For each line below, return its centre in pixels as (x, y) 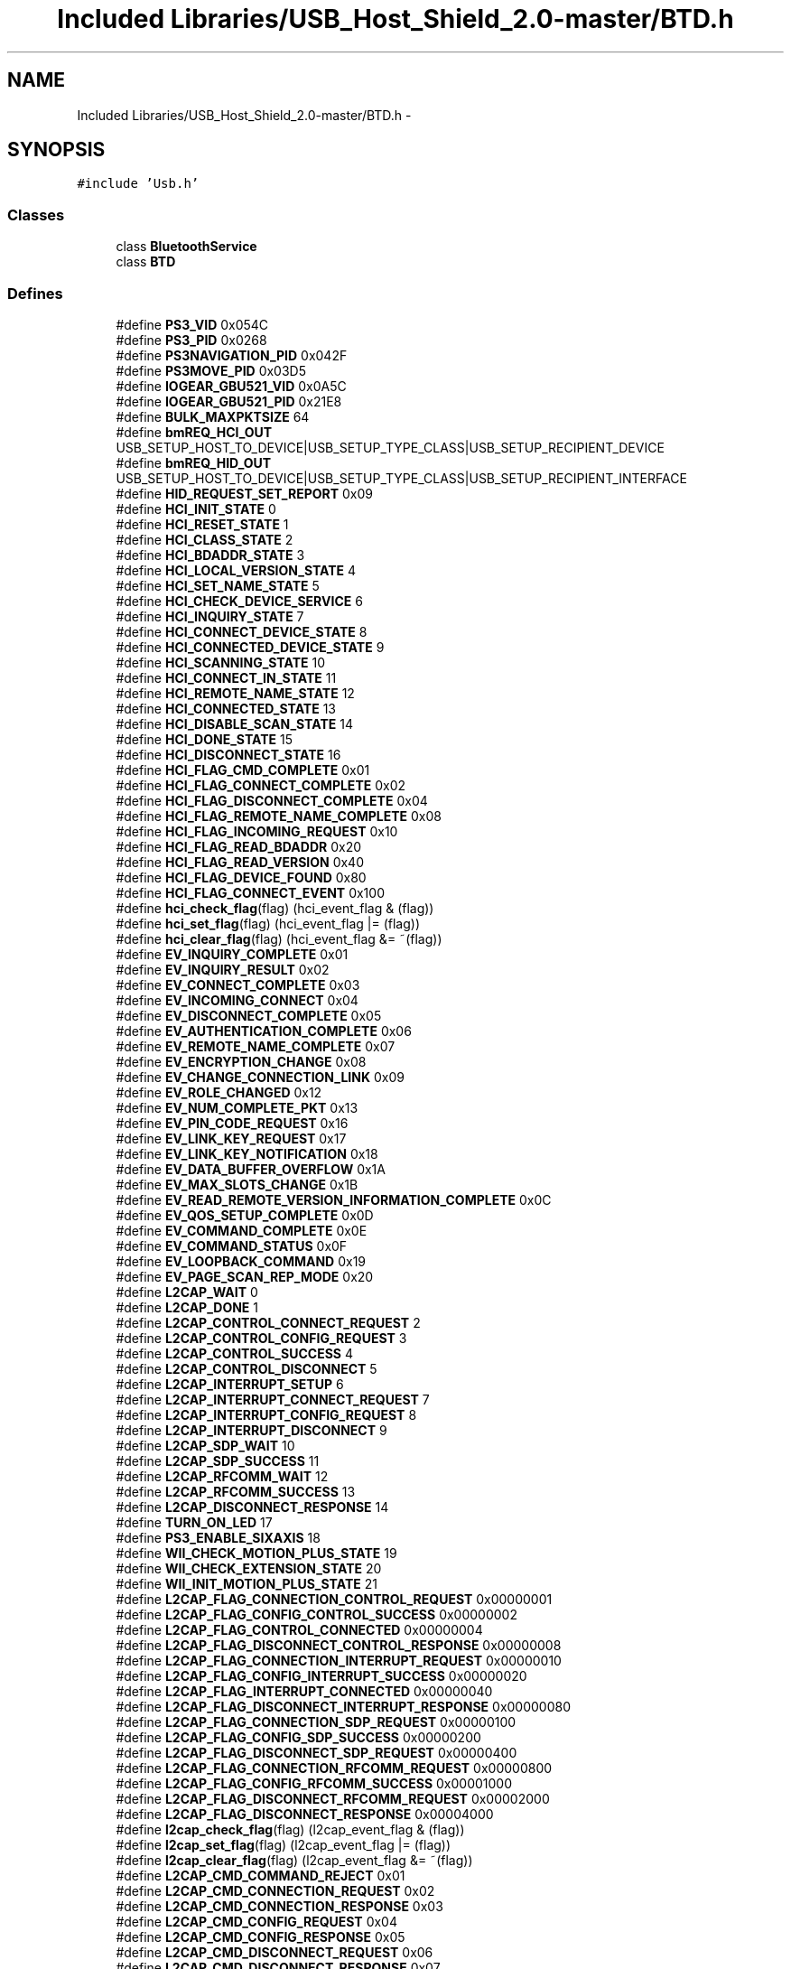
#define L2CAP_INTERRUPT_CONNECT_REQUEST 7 (273, 1399)
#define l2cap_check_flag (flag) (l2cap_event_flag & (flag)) (290, 1829)
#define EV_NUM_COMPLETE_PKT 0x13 (237, 1107)
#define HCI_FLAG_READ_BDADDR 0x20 (239, 846)
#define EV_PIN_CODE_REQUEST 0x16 (232, 1123)
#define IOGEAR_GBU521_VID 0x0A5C (231, 386)
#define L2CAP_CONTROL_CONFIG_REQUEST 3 (261, 1338)
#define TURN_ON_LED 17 (194, 1522)
